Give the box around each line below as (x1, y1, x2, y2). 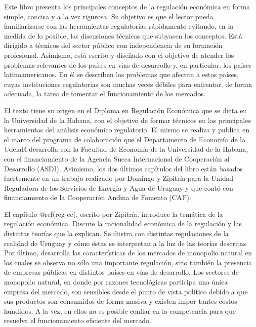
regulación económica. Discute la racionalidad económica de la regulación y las (4, 218, 242, 229)
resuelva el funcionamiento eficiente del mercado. (4, 315, 152, 326)
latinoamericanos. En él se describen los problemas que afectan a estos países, (4, 69, 239, 80)
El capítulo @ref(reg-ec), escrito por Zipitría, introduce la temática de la (4, 208, 223, 219)
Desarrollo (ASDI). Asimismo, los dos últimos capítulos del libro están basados (4, 163, 243, 173)
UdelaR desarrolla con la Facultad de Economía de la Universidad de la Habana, (4, 144, 248, 154)
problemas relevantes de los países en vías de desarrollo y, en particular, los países (4, 59, 252, 70)
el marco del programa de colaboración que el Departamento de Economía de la (4, 134, 246, 144)
